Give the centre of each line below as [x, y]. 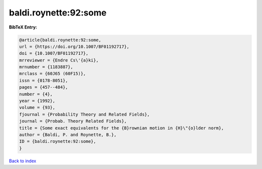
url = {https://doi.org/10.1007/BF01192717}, [74, 46]
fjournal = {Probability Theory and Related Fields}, [84, 114]
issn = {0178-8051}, [43, 80]
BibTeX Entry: [23, 27]
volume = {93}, [37, 108]
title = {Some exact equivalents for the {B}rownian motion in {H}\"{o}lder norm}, [122, 128]
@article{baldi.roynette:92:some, [60, 40]
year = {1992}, [37, 101]
